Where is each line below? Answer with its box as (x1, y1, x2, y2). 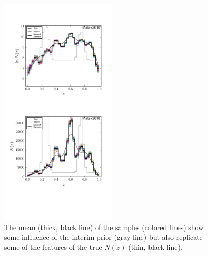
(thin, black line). (128, 241, 183, 252)
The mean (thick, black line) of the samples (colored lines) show (4, 221, 204, 232)
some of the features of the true (4, 241, 102, 252)
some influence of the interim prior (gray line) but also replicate (4, 232, 203, 242)
